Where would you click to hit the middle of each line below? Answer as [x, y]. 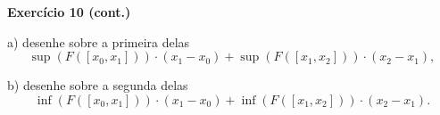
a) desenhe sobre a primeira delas [99, 41]
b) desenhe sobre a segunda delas [98, 85]
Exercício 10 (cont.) [69, 12]
